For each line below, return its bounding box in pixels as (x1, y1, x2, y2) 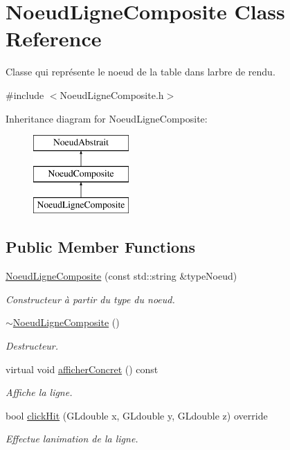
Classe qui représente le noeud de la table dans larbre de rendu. (6, 64, 275, 79)
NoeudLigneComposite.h (60, 87, 164, 102)
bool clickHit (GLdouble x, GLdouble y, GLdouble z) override (6, 408, 268, 422)
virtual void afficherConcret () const (6, 361, 158, 376)
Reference (6, 24, 102, 53)
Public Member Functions (6, 236, 195, 258)
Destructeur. (6, 339, 59, 353)
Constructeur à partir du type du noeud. (6, 291, 175, 306)
